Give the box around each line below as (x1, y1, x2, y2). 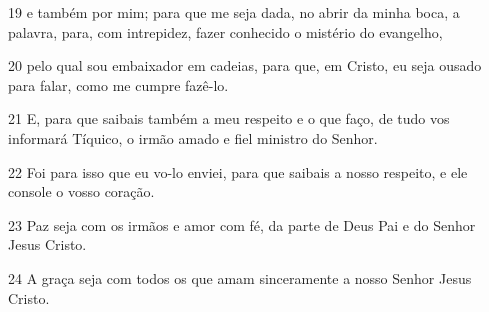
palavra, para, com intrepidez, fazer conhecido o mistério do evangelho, (8, 21, 443, 42)
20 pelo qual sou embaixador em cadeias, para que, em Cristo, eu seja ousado (8, 55, 482, 76)
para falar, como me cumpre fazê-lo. (8, 74, 229, 95)
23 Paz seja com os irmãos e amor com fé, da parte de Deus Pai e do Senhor (8, 214, 476, 235)
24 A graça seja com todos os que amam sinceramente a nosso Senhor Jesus (8, 267, 472, 288)
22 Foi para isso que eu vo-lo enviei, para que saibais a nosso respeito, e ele (8, 161, 468, 182)
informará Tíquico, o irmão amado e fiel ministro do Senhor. (8, 127, 378, 148)
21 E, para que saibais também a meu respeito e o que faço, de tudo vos (8, 108, 450, 129)
